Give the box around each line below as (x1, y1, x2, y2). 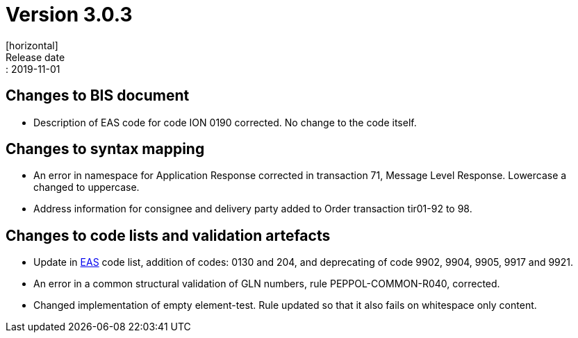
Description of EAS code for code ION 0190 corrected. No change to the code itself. (33, 116, 417, 128)
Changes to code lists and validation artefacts (6, 226, 331, 244)
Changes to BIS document (6, 87, 190, 105)
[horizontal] (6, 39, 58, 51)
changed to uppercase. (33, 181, 140, 194)
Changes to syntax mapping (6, 140, 205, 158)
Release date (6, 51, 65, 63)
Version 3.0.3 (6, 3, 133, 26)
